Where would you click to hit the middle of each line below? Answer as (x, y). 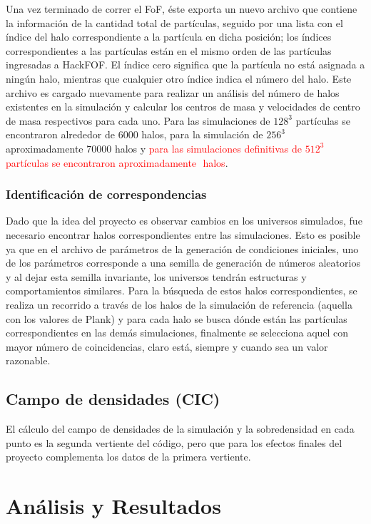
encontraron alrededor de (61, 134)
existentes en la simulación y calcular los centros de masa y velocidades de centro (183, 107)
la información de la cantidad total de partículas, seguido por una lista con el (174, 22)
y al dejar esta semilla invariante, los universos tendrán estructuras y (156, 276)
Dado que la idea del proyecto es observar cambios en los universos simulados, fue (184, 221)
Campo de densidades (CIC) (113, 399)
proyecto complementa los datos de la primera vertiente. (128, 457)
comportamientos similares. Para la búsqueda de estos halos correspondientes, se (182, 291)
